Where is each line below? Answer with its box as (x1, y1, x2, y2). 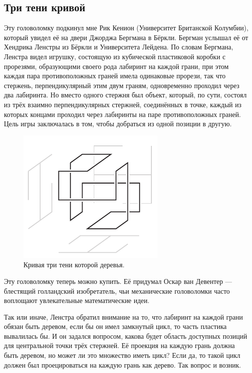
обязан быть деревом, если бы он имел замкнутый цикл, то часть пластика (4, 321, 227, 331)
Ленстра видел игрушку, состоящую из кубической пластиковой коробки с (4, 51, 226, 61)
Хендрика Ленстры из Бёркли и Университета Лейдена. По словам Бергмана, (4, 42, 233, 52)
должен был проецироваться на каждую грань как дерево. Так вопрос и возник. (4, 359, 241, 370)
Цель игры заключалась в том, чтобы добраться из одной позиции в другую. (4, 118, 232, 129)
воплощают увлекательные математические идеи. (4, 295, 149, 305)
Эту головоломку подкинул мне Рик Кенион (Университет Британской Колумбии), (4, 23, 249, 33)
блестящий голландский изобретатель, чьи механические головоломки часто (4, 285, 230, 296)
